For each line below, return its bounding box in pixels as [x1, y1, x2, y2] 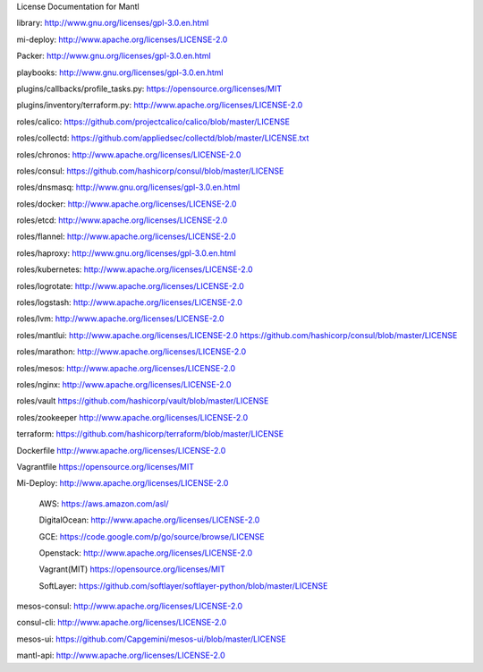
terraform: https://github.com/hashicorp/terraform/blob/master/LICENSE [16, 429, 284, 439]
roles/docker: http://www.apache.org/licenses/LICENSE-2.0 [16, 198, 237, 209]
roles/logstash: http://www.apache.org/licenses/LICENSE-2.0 [16, 297, 243, 308]
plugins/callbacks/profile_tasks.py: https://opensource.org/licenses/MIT [16, 83, 282, 94]
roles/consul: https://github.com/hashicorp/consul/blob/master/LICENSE [16, 166, 284, 176]
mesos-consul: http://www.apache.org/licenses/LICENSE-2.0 [16, 600, 243, 612]
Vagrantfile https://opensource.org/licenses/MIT [16, 461, 195, 472]
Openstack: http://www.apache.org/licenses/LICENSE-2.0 [38, 547, 253, 558]
